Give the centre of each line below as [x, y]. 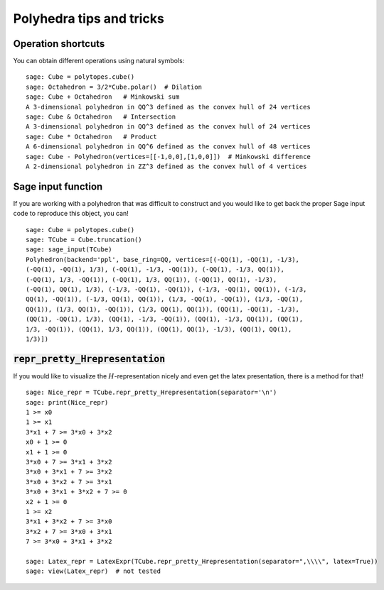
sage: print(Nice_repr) [67, 402]
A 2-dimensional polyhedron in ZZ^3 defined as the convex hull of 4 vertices [166, 166]
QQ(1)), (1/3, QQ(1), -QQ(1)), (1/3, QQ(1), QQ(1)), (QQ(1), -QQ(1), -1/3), [163, 309]
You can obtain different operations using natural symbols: [99, 61]
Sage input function [58, 186]
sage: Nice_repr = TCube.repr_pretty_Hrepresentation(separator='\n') [151, 393]
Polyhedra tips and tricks [89, 18]
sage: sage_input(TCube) [69, 250]
